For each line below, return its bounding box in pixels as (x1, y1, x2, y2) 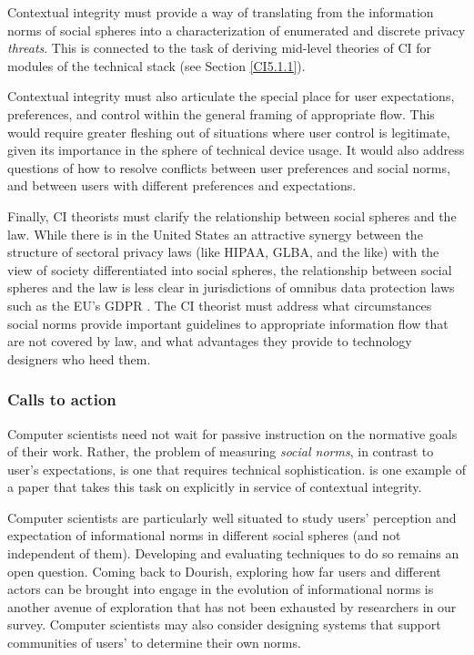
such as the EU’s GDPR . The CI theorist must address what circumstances (7, 295, 432, 314)
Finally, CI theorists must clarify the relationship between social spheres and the (7, 206, 457, 225)
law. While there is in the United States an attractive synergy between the (7, 224, 423, 243)
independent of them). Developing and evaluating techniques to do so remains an (7, 544, 459, 563)
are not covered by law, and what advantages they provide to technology (7, 332, 412, 351)
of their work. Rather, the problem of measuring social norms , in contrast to (7, 442, 434, 461)
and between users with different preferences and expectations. (7, 176, 357, 195)
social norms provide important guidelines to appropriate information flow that (7, 313, 449, 333)
